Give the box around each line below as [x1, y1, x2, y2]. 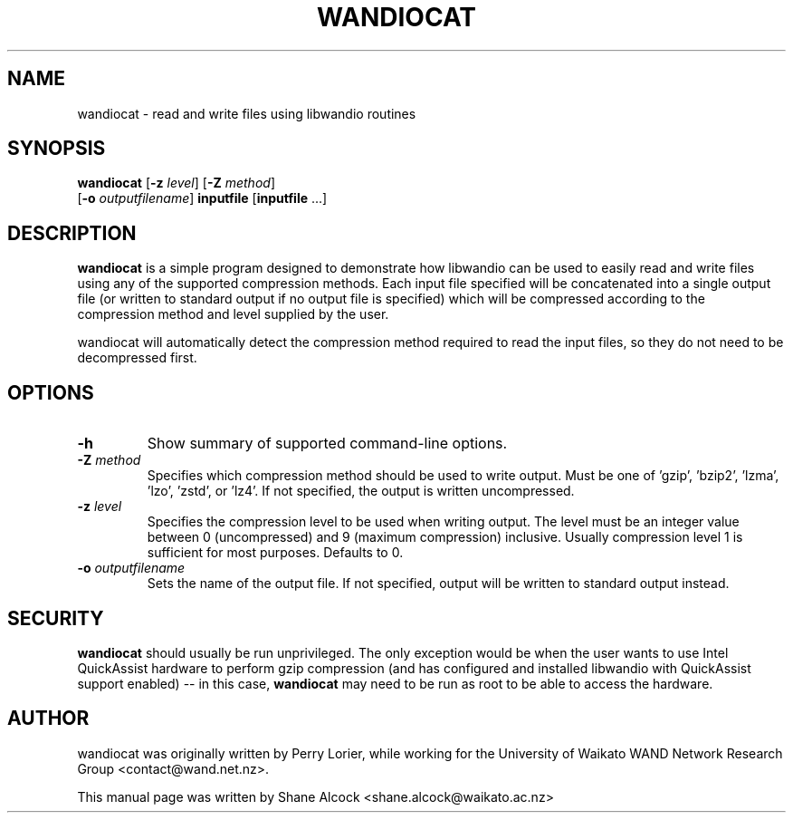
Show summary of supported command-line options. [147, 434, 508, 453]
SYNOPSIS [7, 137, 106, 160]
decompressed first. [77, 350, 197, 366]
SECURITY [7, 606, 104, 630]
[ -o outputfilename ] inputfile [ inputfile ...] [77, 190, 328, 207]
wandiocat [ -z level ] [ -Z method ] [77, 175, 275, 191]
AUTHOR [7, 707, 90, 730]
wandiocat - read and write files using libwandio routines [77, 105, 416, 121]
